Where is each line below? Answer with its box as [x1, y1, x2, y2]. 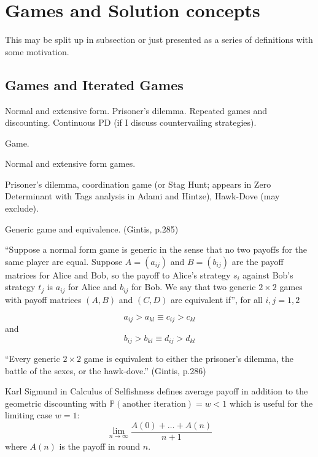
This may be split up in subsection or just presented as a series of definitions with [5, 33, 313, 46]
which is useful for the [230, 396, 313, 409]
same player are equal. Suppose [5, 255, 123, 267]
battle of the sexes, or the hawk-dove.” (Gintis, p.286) [5, 364, 206, 377]
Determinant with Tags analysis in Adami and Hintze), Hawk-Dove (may [5, 190, 280, 202]
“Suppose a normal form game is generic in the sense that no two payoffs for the [5, 243, 308, 256]
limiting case [5, 409, 53, 421]
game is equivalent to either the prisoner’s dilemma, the [83, 352, 293, 364]
